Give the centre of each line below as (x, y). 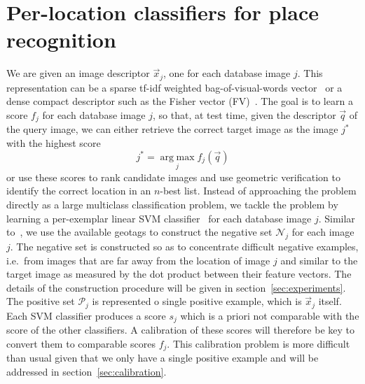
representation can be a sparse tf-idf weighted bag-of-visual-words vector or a (174, 87)
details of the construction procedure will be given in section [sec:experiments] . (176, 287)
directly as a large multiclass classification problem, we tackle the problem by (172, 204)
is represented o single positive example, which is (197, 301)
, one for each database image (227, 73)
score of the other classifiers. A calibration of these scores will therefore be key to (180, 330)
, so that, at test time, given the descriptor (245, 114)
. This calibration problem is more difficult (259, 343)
